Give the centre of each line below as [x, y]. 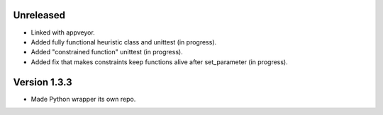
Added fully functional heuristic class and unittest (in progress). [124, 42]
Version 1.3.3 [43, 82]
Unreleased [39, 15]
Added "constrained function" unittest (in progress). [107, 52]
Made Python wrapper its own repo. [83, 99]
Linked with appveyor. [63, 32]
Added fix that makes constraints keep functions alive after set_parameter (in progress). [160, 62]
